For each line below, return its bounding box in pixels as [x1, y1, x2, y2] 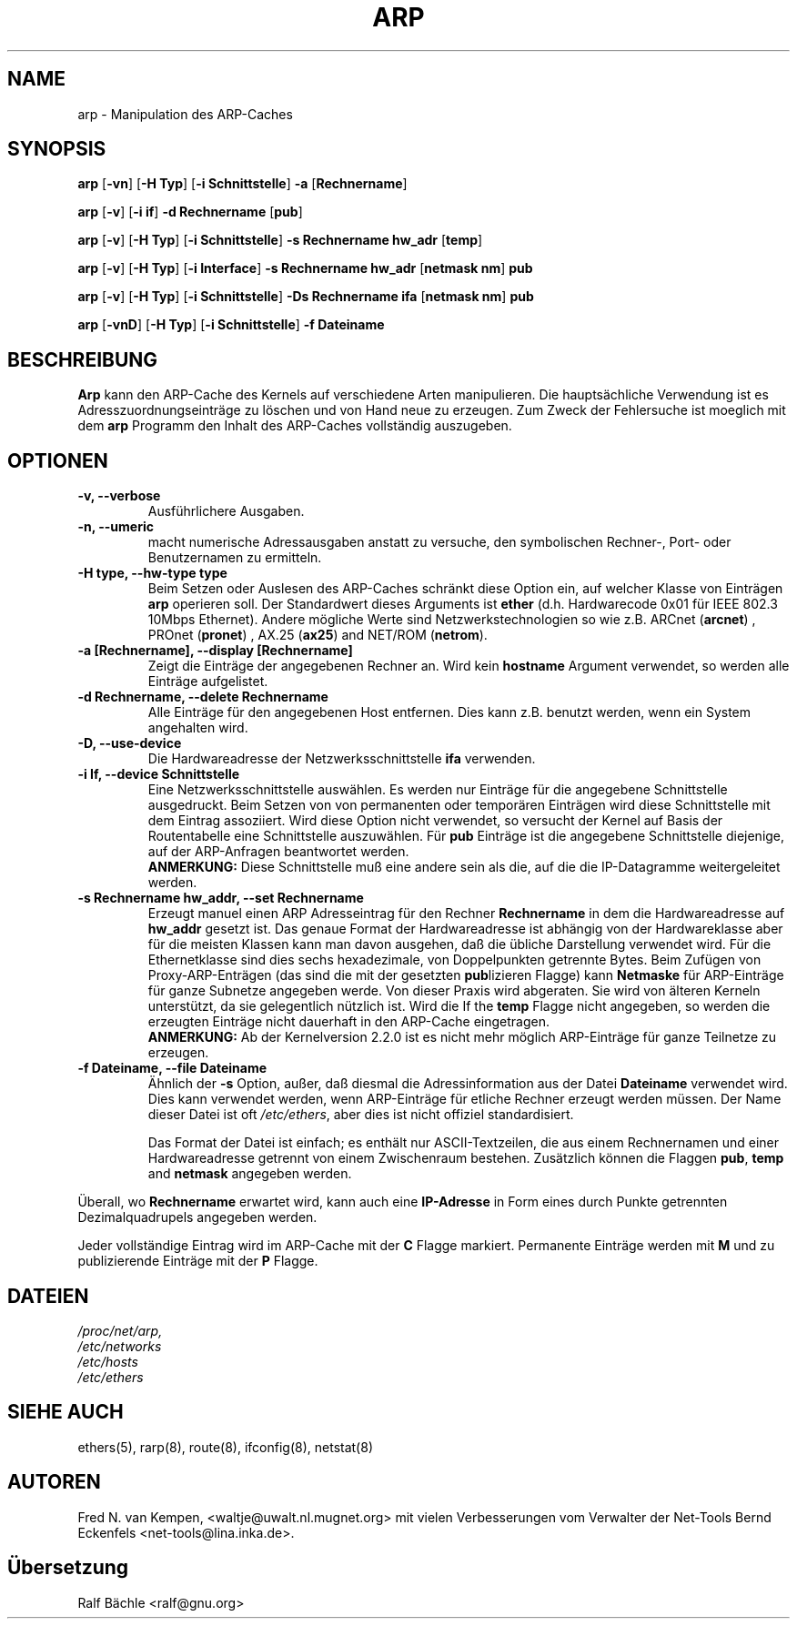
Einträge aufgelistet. [147, 673, 268, 690]
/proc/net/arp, [77, 1322, 163, 1338]
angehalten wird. [147, 720, 248, 736]
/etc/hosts [77, 1353, 138, 1369]
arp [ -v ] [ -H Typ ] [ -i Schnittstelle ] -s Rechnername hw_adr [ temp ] [77, 232, 483, 248]
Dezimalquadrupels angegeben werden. [77, 1209, 318, 1226]
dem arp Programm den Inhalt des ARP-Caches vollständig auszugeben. [77, 418, 512, 434]
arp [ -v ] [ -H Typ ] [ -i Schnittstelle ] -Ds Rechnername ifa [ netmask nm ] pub [77, 288, 534, 305]
